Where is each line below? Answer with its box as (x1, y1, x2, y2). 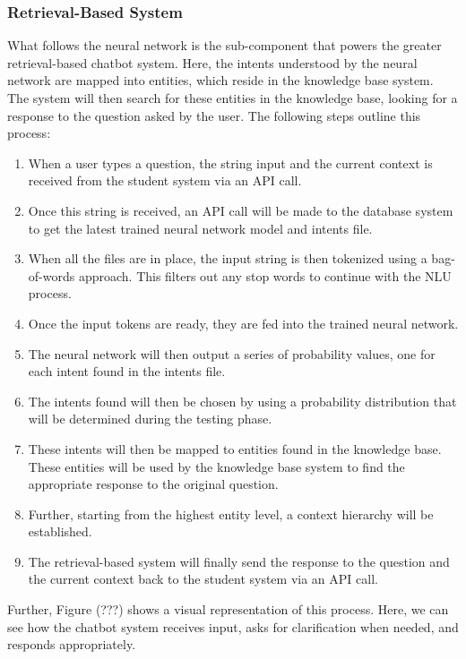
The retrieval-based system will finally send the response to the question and (28, 552, 450, 570)
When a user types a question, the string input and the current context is (28, 153, 433, 172)
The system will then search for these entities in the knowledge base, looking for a (7, 89, 458, 107)
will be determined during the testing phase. (28, 409, 272, 428)
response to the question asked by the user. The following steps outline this (7, 106, 421, 124)
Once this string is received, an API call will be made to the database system (28, 201, 453, 219)
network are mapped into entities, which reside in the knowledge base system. (7, 71, 434, 90)
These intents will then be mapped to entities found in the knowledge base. (28, 439, 442, 458)
